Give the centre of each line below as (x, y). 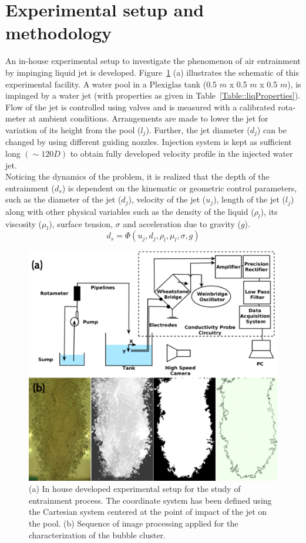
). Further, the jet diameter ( (198, 129)
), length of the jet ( (250, 199)
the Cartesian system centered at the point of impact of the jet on (148, 512)
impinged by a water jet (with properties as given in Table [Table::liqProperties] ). (153, 95)
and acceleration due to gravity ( (182, 223)
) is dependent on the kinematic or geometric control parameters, (179, 188)
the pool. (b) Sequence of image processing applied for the (134, 523)
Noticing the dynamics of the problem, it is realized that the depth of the (137, 176)
